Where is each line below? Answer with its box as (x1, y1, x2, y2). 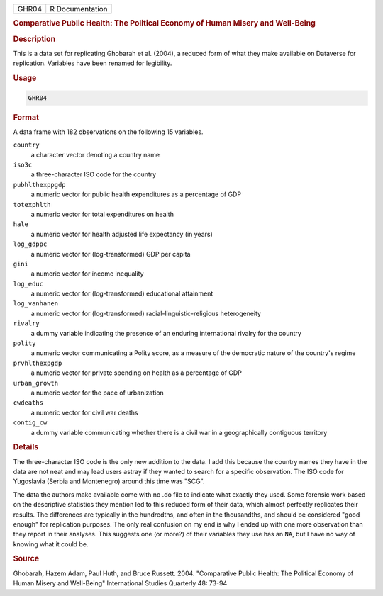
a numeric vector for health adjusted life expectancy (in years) (30, 230, 213, 238)
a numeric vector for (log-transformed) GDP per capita (30, 249, 191, 258)
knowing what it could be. (13, 539, 89, 549)
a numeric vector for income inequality (30, 269, 145, 278)
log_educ (13, 280, 44, 288)
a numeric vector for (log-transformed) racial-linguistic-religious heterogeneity (30, 309, 262, 317)
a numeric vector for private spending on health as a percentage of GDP (30, 369, 243, 377)
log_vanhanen (13, 300, 59, 308)
